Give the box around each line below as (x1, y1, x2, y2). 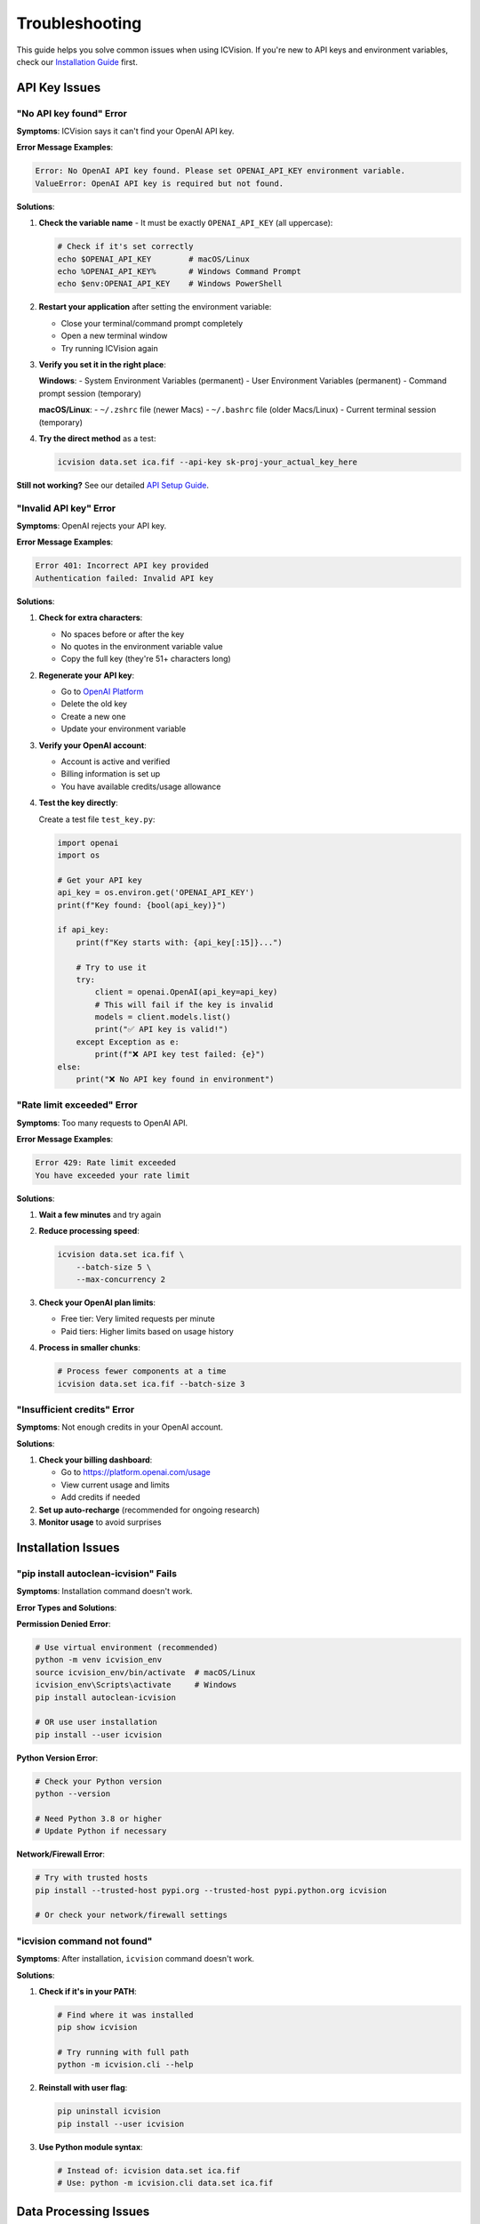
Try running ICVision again (60, 342, 159, 353)
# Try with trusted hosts (35, 1873, 148, 1883)
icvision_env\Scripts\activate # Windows (35, 1680, 237, 1690)
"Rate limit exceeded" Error (16, 1099, 138, 1111)
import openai (57, 837, 119, 848)
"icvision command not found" (16, 1935, 153, 1947)
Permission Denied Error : (16, 1618, 111, 1629)
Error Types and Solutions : (16, 1602, 117, 1613)
